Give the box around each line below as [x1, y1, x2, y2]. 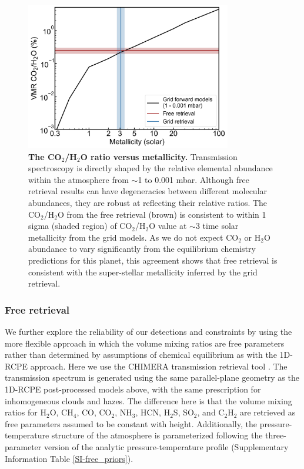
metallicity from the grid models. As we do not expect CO [28, 231, 239, 243]
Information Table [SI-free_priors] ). [5, 452, 133, 464]
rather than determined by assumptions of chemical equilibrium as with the [5, 348, 277, 361]
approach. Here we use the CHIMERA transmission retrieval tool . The [30, 360, 288, 372]
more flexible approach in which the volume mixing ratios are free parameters [5, 337, 285, 349]
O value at [149, 219, 187, 232]
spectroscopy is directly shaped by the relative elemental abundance [28, 162, 273, 174]
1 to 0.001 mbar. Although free [138, 173, 249, 185]
